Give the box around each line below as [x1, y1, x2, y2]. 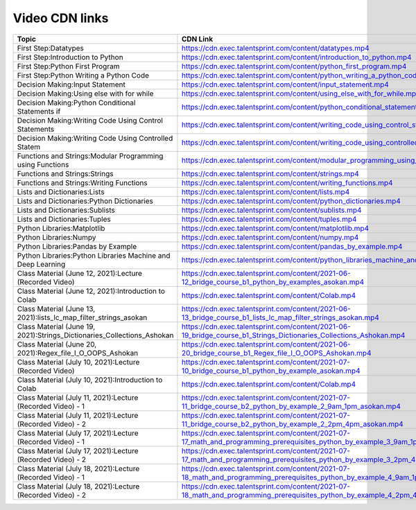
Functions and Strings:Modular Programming [17, 151, 164, 161]
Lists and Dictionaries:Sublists [17, 205, 116, 215]
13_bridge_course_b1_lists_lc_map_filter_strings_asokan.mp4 [181, 313, 379, 322]
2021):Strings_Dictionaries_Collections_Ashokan [17, 330, 174, 340]
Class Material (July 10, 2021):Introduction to [17, 375, 163, 385]
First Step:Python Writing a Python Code [17, 70, 149, 80]
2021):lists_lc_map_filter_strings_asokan [17, 313, 148, 322]
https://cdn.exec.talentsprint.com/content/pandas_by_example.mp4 [181, 241, 403, 251]
